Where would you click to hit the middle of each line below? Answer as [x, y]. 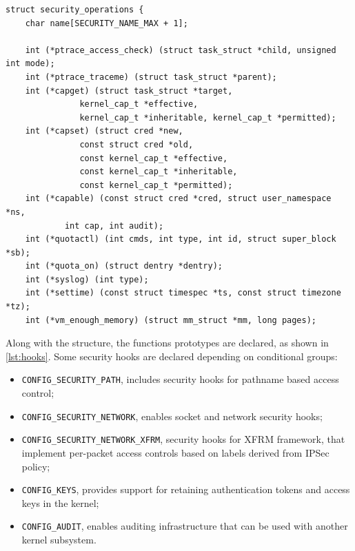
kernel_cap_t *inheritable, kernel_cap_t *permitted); [208, 117]
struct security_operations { [75, 10]
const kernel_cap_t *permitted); [156, 185]
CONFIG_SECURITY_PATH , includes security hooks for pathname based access [180, 379]
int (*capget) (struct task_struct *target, [129, 91]
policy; [36, 466]
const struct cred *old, [136, 144]
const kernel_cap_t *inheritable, [159, 172]
